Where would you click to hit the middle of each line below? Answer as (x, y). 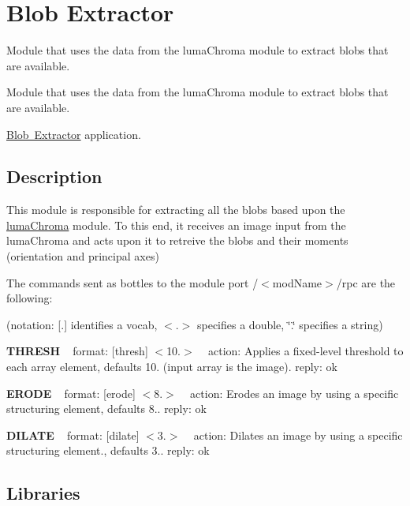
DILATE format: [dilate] (73, 435)
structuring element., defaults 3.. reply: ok (108, 450)
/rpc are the (366, 282)
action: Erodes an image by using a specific (294, 393)
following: (30, 298)
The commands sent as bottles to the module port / (132, 282)
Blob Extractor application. (74, 134)
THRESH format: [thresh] (77, 351)
